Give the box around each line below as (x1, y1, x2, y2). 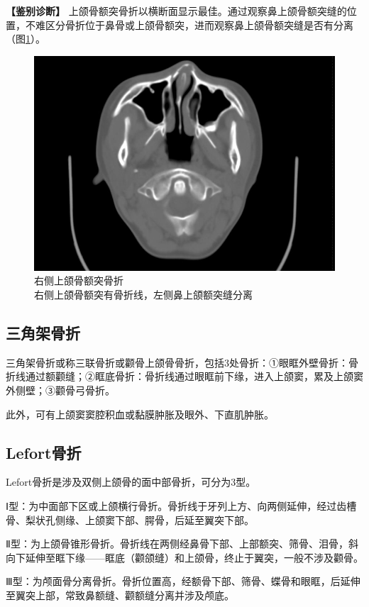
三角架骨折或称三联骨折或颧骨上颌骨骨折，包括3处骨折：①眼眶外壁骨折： (6, 355, 348, 369)
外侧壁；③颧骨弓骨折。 (6, 382, 115, 397)
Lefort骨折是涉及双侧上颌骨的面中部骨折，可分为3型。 (6, 474, 256, 489)
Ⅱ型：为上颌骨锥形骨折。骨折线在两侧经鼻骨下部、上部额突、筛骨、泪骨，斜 (6, 536, 358, 551)
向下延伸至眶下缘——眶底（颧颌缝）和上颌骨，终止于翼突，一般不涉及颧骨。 (6, 550, 363, 564)
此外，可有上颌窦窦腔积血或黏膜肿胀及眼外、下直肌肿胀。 (6, 406, 274, 421)
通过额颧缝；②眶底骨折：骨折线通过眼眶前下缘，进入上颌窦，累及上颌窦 (25, 369, 363, 384)
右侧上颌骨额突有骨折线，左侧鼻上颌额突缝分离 (34, 286, 253, 301)
